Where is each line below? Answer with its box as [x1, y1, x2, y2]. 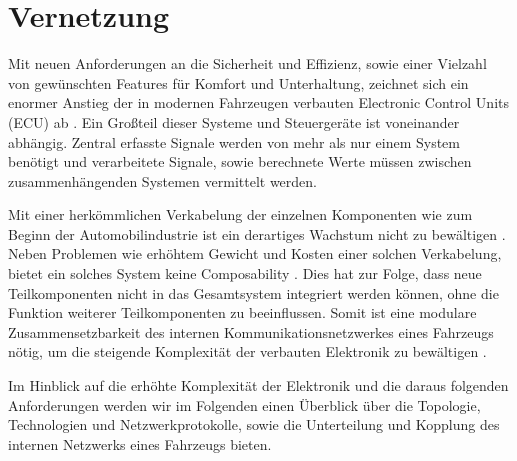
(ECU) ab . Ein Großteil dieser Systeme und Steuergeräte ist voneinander [8, 111, 460, 132]
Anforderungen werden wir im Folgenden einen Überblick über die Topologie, [8, 394, 481, 415]
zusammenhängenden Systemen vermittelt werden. [8, 170, 317, 191]
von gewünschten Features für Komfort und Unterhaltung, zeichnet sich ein [8, 72, 469, 93]
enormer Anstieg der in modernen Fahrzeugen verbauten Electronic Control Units [8, 92, 509, 113]
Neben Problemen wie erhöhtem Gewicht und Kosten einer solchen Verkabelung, [8, 243, 502, 264]
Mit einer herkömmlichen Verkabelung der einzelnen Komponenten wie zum [8, 204, 473, 225]
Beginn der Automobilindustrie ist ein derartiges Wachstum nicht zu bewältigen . [8, 223, 506, 244]
